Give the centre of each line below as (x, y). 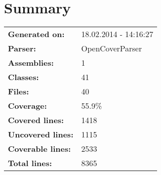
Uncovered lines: (41, 134)
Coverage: (27, 106)
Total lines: (30, 163)
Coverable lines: (40, 149)
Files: (19, 91)
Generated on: (36, 34)
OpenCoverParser (112, 48)
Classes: (23, 77)
